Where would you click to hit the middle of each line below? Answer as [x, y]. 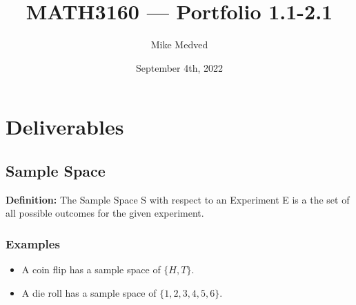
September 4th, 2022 [179, 67]
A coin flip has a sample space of [91, 269]
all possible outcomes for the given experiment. [105, 213]
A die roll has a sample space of [89, 292]
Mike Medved [179, 45]
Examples [33, 243]
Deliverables [65, 127]
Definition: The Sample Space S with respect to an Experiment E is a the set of [178, 199]
